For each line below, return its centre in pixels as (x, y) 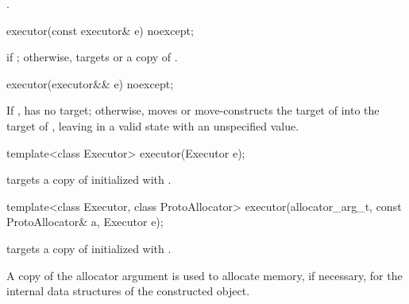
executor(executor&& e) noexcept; (90, 83)
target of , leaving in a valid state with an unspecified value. (153, 125)
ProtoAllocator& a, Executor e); (85, 222)
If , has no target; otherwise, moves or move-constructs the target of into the (193, 110)
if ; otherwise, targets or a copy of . (92, 57)
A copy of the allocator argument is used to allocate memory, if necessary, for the (204, 275)
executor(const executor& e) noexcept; (100, 30)
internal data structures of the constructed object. (128, 291)
